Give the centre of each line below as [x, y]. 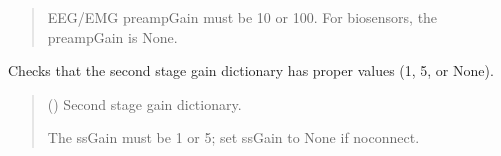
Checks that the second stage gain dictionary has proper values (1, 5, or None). [251, 70]
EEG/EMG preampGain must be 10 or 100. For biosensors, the [242, 17]
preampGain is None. [112, 36]
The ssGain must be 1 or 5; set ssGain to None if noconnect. [233, 137]
